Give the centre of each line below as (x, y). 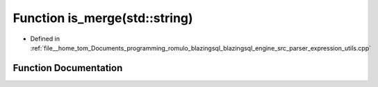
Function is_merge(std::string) (103, 18)
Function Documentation (68, 68)
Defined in (45, 39)
